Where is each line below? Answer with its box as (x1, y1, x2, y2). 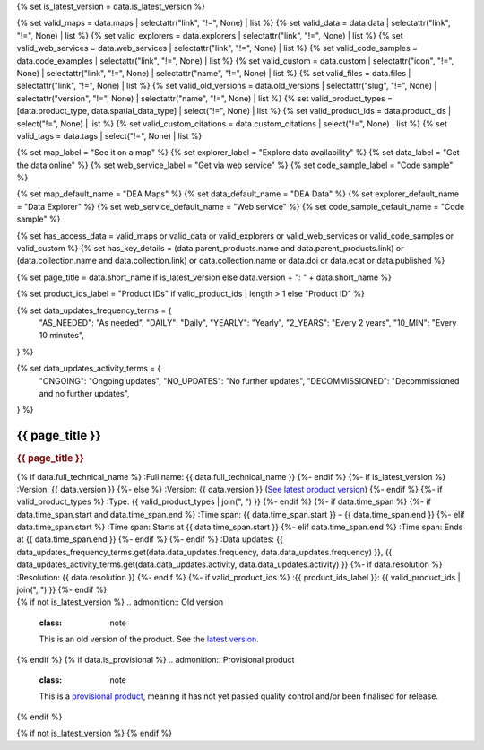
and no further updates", (39, 388, 130, 398)
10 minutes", (39, 330, 85, 341)
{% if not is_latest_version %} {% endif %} (16, 728, 173, 739)
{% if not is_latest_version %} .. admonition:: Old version (16, 597, 224, 607)
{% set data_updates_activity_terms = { (16, 363, 161, 374)
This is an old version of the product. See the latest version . (39, 633, 259, 645)
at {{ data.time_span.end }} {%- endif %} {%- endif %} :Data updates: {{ (16, 534, 284, 545)
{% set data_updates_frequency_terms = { (16, 305, 172, 316)
